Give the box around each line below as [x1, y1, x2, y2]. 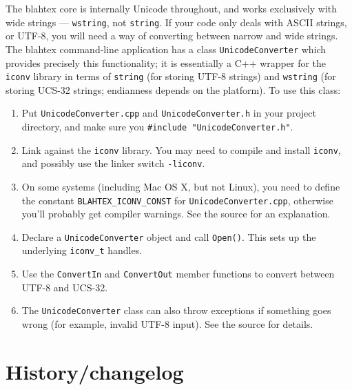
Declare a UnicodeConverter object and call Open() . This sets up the [21, 229, 316, 244]
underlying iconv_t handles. [21, 243, 143, 257]
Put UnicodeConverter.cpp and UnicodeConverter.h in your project [21, 106, 316, 120]
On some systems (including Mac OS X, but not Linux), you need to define [21, 179, 340, 193]
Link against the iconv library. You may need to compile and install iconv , [21, 142, 341, 157]
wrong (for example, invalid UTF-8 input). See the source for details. [21, 317, 313, 331]
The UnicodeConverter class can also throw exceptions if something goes [21, 303, 331, 318]
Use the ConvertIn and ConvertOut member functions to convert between [21, 266, 335, 281]
